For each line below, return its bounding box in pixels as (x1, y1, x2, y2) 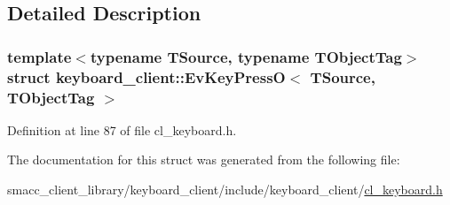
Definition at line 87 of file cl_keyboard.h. (7, 120, 237, 139)
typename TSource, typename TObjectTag (90, 45, 402, 67)
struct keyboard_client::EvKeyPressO (7, 65, 286, 87)
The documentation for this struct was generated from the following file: (7, 150, 400, 169)
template (7, 45, 72, 67)
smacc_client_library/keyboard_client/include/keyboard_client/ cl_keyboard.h (7, 180, 443, 199)
